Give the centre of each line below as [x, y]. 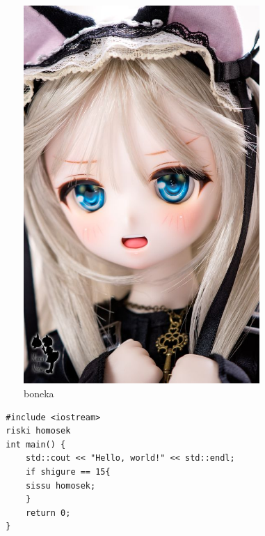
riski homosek [38, 431]
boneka [39, 393]
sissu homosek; [61, 485]
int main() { [36, 444]
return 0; [48, 513]
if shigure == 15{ [68, 472]
